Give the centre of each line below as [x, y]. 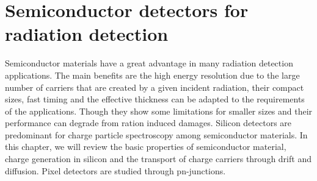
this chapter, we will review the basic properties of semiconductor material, [146, 147]
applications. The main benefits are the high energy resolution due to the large [152, 75]
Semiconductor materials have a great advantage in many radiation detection [149, 63]
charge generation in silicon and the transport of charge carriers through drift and [158, 159]
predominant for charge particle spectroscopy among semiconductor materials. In [156, 134]
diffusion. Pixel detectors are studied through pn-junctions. [115, 170]
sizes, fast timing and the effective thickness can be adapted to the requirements [155, 99]
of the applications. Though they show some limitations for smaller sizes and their [159, 111]
